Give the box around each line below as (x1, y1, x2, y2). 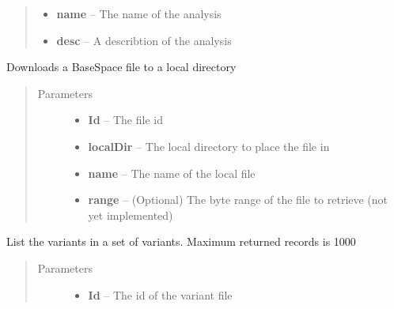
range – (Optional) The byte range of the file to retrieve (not (88, 191, 388, 208)
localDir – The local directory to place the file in (88, 138, 330, 154)
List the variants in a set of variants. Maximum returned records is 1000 (6, 233, 356, 250)
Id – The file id (88, 111, 163, 128)
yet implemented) (88, 206, 173, 223)
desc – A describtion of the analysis (56, 32, 232, 48)
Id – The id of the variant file (88, 286, 233, 303)
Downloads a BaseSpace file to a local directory (6, 58, 237, 75)
